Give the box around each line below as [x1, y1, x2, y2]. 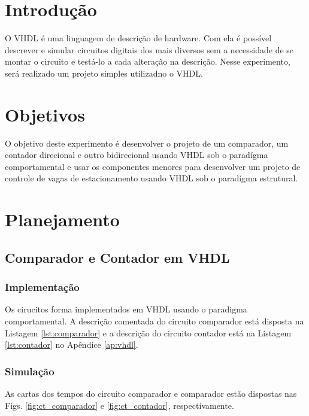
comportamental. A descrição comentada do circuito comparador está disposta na [5, 314, 304, 327]
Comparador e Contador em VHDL [5, 248, 230, 266]
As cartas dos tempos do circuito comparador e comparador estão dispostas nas [5, 387, 297, 399]
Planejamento [5, 207, 120, 232]
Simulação [5, 363, 54, 378]
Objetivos [5, 102, 85, 126]
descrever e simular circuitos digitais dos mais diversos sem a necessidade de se [5, 43, 294, 56]
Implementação [5, 280, 80, 294]
